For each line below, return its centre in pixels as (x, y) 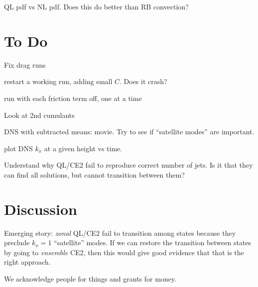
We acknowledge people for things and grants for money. (90, 278)
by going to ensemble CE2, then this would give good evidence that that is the (124, 252)
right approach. (27, 262)
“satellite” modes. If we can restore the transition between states (153, 242)
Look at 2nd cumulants (39, 115)
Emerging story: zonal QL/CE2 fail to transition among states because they (120, 233)
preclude (17, 242)
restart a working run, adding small (58, 81)
